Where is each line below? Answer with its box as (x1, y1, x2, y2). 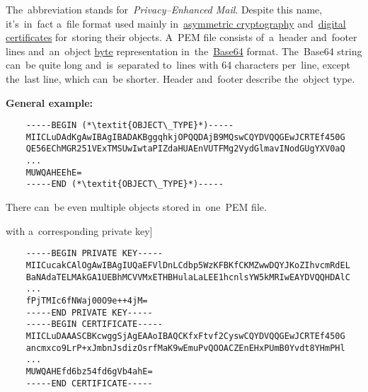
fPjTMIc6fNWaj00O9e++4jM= (25, 295, 148, 306)
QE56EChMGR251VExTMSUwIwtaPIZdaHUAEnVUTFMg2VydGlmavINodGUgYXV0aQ (25, 144, 345, 154)
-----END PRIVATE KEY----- (25, 307, 153, 318)
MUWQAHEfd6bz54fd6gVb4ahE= (25, 366, 153, 376)
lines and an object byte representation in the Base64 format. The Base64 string (6, 43, 362, 58)
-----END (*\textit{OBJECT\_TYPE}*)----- (25, 179, 224, 190)
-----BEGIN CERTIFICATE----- (25, 319, 163, 330)
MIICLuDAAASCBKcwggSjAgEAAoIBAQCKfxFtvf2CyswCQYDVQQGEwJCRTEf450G (25, 330, 345, 341)
